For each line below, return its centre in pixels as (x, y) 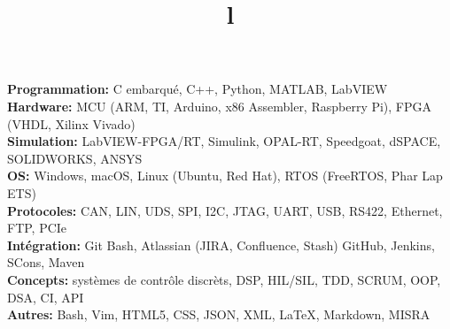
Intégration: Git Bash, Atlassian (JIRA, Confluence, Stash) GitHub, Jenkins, (221, 245)
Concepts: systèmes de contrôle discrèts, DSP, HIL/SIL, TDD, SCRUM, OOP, (224, 279)
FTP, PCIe (37, 228)
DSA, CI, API (46, 297)
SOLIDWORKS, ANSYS (75, 158)
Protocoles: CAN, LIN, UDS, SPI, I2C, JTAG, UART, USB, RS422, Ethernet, (225, 210)
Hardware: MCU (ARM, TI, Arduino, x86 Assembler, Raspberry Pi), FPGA (220, 106)
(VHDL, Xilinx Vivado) (71, 123)
